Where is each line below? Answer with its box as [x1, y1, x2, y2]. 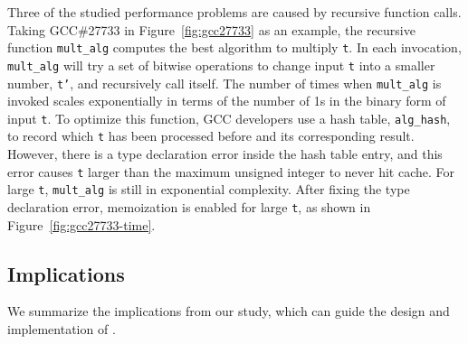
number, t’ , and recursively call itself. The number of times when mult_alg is [7, 73, 442, 92]
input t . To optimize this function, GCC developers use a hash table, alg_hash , [7, 108, 451, 127]
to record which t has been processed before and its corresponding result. [7, 126, 415, 145]
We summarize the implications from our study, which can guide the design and [7, 302, 450, 321]
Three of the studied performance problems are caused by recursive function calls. [7, 3, 462, 21]
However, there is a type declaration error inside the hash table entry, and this [7, 144, 443, 163]
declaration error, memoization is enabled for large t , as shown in [7, 197, 371, 216]
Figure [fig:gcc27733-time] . [7, 215, 156, 234]
